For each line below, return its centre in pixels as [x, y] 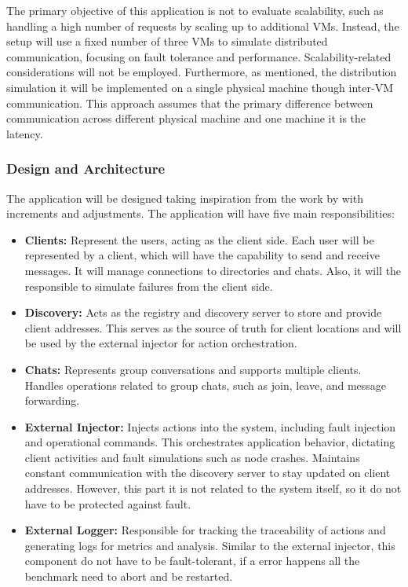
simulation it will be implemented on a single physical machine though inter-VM [200, 87]
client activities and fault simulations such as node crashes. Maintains [192, 457]
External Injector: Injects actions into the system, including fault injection [210, 426]
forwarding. [52, 400]
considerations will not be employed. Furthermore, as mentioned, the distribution [202, 72]
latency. [25, 133]
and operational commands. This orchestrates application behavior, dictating [210, 442]
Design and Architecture [86, 169]
